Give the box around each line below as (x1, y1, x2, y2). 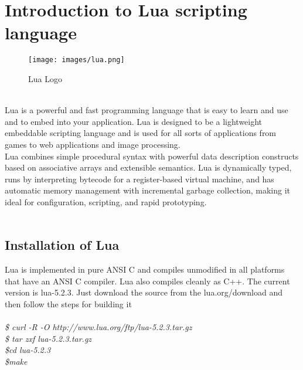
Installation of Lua (5, 236, 120, 254)
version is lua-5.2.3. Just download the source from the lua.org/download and (5, 286, 282, 298)
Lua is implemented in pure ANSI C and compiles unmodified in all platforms (5, 263, 285, 276)
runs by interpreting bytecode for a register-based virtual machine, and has (5, 172, 274, 185)
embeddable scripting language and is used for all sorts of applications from (5, 127, 277, 139)
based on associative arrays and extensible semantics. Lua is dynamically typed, (5, 161, 292, 174)
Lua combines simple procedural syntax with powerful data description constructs (5, 150, 299, 162)
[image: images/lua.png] (28, 56, 125, 65)
